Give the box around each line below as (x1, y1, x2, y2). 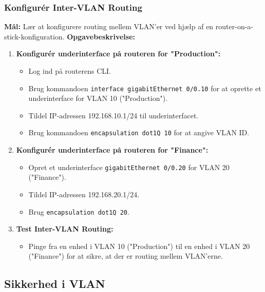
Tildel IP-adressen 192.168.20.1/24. (28, 189, 140, 199)
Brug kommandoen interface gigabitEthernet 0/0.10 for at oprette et (28, 82, 261, 93)
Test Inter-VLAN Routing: (16, 223, 113, 234)
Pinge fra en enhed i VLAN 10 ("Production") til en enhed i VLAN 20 (28, 240, 250, 251)
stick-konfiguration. (4, 31, 65, 41)
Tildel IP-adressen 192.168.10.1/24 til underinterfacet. (28, 110, 199, 120)
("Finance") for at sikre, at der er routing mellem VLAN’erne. (28, 251, 223, 261)
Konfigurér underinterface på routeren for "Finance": (16, 144, 209, 155)
